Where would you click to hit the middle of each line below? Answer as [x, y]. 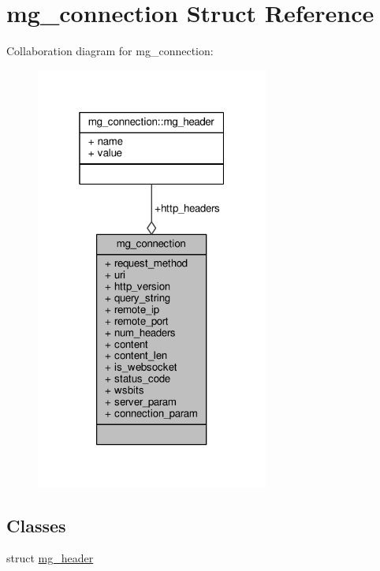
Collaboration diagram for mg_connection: [110, 51]
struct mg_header [50, 558]
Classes [36, 525]
